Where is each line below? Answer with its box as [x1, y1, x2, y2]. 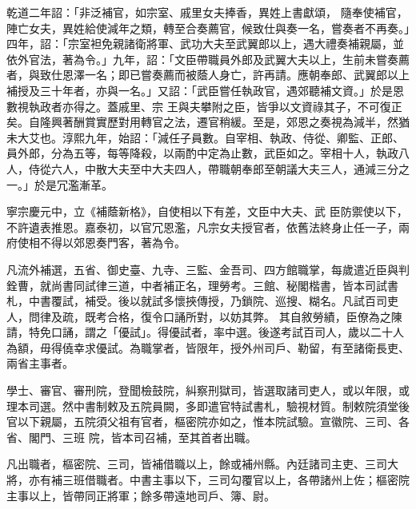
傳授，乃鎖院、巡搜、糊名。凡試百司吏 [196, 292, 398, 309]
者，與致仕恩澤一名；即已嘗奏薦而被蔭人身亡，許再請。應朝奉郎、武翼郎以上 [6, 66, 410, 83]
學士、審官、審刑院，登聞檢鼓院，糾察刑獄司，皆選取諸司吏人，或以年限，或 [6, 382, 410, 399]
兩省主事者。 [6, 355, 74, 372]
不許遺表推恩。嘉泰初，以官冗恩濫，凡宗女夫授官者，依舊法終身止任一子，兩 [6, 218, 410, 235]
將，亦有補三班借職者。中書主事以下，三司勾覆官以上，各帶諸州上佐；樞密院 [6, 471, 410, 488]
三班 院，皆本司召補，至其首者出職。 [62, 428, 257, 445]
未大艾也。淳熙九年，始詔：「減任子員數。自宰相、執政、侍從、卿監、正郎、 [6, 129, 404, 145]
